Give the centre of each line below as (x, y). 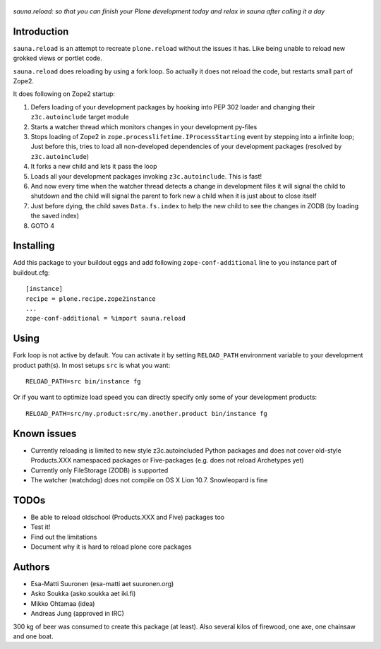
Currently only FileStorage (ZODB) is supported (99, 470)
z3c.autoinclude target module (80, 117)
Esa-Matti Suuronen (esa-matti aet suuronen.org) (102, 583)
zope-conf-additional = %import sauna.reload (106, 318)
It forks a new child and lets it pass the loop (94, 167)
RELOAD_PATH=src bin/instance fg (83, 382)
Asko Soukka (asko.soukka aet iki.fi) (83, 594)
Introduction (41, 31)
